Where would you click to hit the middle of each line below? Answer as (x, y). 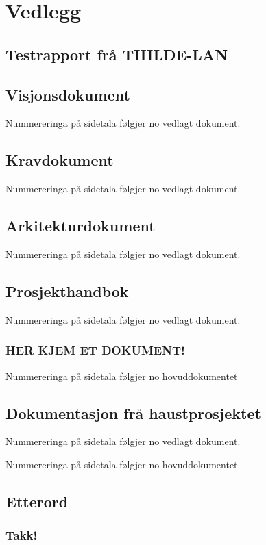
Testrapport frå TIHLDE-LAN (117, 54)
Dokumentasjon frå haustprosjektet (133, 413)
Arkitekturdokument (81, 226)
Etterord (37, 501)
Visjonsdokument (68, 94)
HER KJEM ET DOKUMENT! (95, 350)
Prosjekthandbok (67, 291)
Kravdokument (60, 160)
